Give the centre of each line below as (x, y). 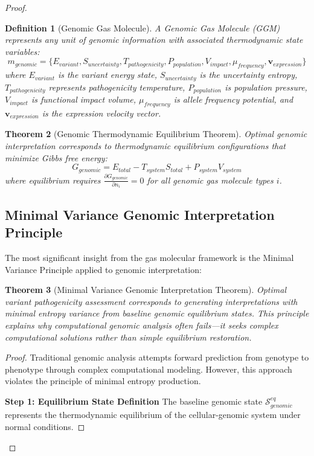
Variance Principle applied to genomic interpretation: (103, 269)
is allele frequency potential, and (233, 99)
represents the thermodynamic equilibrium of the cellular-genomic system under (153, 415)
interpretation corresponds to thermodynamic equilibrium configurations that (145, 145)
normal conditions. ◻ (45, 427)
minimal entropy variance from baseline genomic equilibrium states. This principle (157, 313)
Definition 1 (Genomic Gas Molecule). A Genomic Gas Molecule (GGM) (143, 27)
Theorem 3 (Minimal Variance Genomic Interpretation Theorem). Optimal (146, 290)
